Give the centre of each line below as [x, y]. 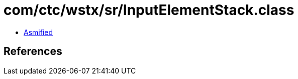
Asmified [38, 32]
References [33, 51]
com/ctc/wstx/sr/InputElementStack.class [149, 10]
